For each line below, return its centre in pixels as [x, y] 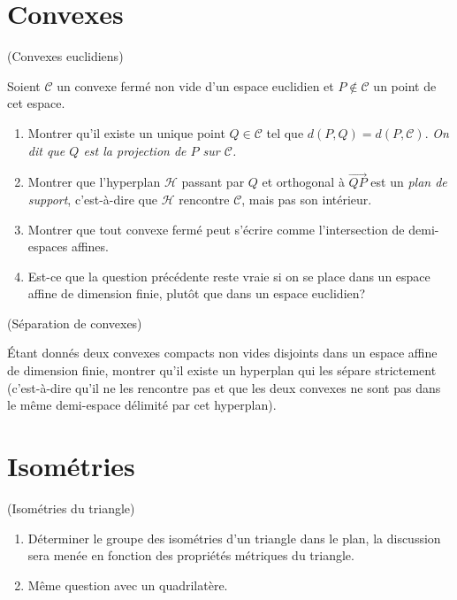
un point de [405, 85]
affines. [90, 246]
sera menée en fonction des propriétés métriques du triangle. [191, 555]
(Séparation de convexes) [75, 323]
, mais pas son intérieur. [307, 199]
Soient [24, 85]
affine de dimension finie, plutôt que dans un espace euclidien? [197, 293]
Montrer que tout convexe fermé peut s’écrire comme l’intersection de [216, 229]
